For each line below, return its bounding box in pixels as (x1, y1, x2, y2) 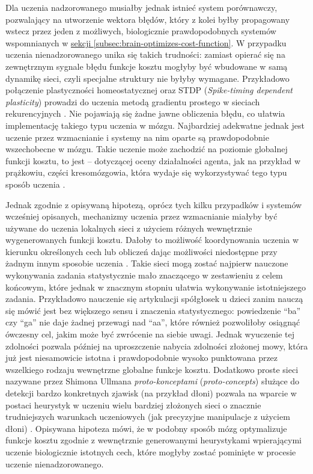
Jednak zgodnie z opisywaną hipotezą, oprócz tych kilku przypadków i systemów (5, 198, 302, 211)
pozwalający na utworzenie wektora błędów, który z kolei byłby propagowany (5, 13, 290, 25)
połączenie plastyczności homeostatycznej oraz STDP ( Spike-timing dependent (5, 84, 293, 96)
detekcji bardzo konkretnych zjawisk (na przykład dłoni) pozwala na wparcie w (5, 387, 297, 399)
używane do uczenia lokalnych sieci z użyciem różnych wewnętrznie (5, 221, 252, 234)
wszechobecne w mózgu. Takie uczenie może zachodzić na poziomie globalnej (5, 143, 288, 155)
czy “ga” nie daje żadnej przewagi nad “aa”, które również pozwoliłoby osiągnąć (5, 316, 300, 328)
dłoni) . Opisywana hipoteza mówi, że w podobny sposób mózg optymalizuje (5, 422, 287, 434)
